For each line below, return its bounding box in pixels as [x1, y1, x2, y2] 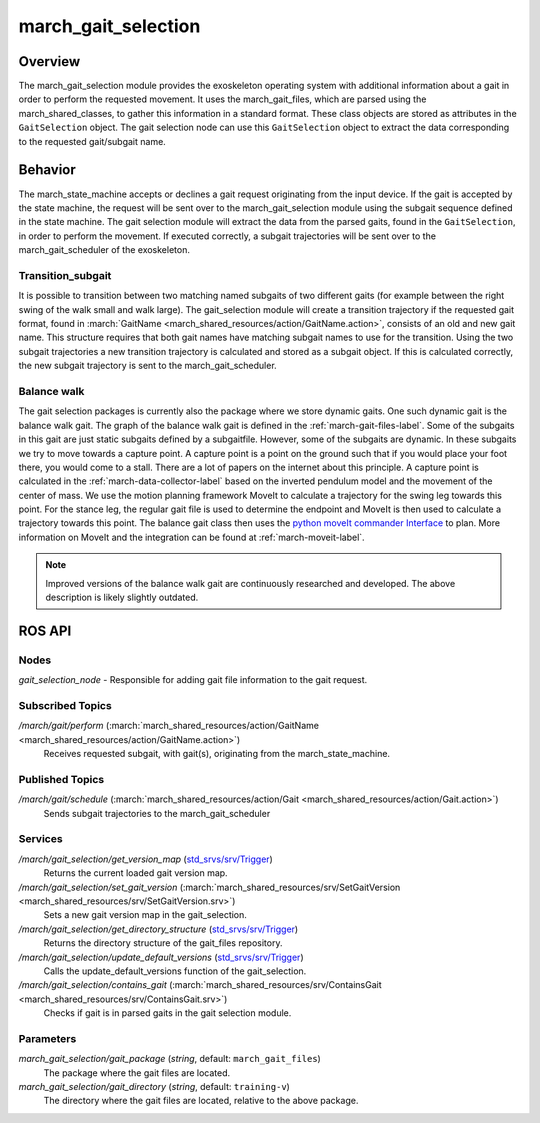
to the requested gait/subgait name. [18, 135, 167, 147]
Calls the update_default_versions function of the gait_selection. [43, 965, 307, 977]
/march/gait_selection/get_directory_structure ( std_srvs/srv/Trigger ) [18, 923, 299, 935]
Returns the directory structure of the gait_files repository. [43, 937, 283, 949]
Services [18, 832, 64, 846]
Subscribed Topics [18, 698, 112, 712]
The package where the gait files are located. [43, 1066, 231, 1079]
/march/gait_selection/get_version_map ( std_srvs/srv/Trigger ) [18, 853, 274, 865]
